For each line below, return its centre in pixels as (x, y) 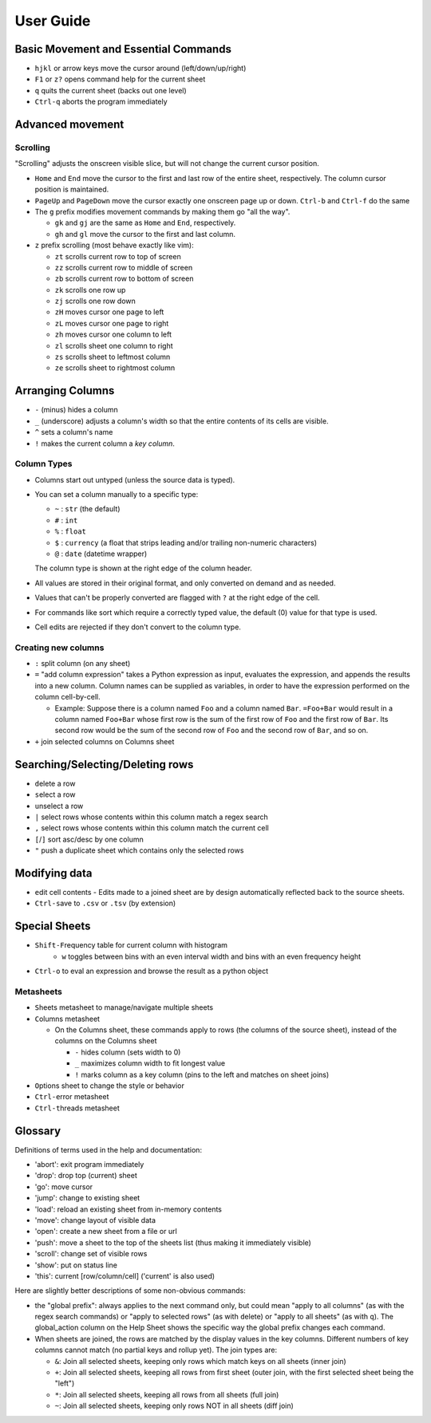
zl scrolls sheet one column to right (114, 345)
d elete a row (55, 783)
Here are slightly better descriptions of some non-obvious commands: (130, 1291)
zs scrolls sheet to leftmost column (113, 357)
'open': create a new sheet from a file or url (106, 1232)
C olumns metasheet (67, 1019)
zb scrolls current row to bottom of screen (124, 278)
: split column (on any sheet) (83, 664)
